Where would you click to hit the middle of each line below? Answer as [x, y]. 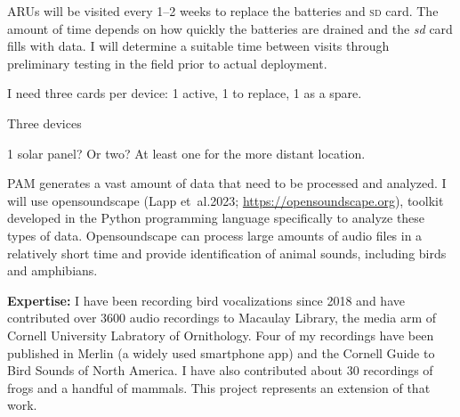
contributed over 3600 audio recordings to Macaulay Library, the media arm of [222, 318]
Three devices [44, 123]
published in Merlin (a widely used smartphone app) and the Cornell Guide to [221, 352]
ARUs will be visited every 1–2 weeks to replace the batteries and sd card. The [223, 11]
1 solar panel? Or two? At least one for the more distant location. [186, 153]
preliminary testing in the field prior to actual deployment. [167, 63]
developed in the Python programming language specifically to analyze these [216, 218]
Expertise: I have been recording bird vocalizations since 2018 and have [206, 300]
